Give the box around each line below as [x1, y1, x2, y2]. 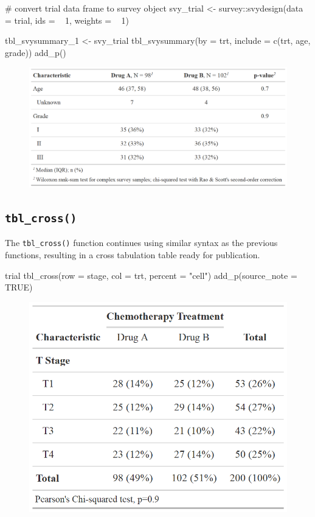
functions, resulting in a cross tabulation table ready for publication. [5, 248, 260, 261]
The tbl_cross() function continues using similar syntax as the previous [5, 236, 278, 249]
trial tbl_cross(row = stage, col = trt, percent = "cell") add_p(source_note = [5, 269, 297, 281]
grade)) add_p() [5, 46, 66, 58]
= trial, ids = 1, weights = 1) [5, 13, 129, 26]
